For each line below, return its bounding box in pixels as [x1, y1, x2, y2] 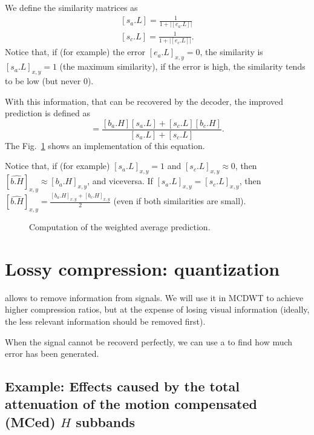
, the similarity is [200, 45, 263, 58]
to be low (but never [5, 74, 81, 87]
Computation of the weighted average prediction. [29, 221, 211, 233]
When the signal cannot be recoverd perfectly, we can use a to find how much [5, 335, 293, 348]
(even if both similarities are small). [113, 194, 246, 207]
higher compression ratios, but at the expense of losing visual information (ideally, [5, 303, 310, 316]
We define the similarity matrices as [5, 1, 138, 13]
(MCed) [5, 412, 56, 431]
